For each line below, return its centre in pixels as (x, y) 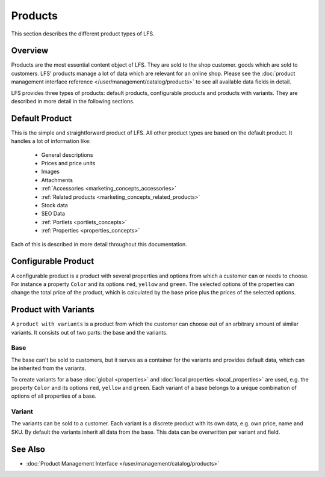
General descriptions (67, 155)
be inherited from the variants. (49, 368)
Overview (30, 51)
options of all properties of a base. (54, 396)
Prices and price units (68, 163)
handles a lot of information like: (51, 141)
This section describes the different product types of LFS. (83, 34)
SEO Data (53, 214)
